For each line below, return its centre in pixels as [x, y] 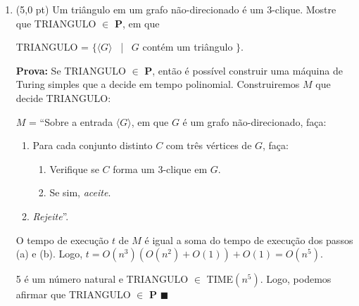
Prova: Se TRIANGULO [71, 70]
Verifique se [74, 168]
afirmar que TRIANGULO [73, 294]
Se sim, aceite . [80, 192]
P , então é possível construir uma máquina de [244, 70]
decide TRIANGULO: [63, 97]
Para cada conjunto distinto [93, 145]
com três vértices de [209, 145]
